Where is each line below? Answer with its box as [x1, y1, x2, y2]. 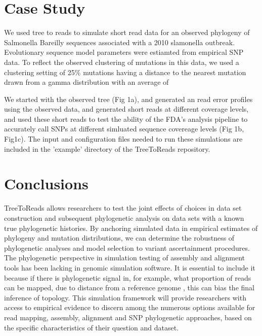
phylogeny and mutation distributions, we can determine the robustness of [4, 232, 235, 243]
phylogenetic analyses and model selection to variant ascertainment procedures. [4, 242, 250, 253]
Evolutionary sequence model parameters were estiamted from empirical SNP [4, 47, 244, 57]
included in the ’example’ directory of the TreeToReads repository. [4, 143, 210, 154]
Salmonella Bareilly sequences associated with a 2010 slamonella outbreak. [4, 37, 235, 47]
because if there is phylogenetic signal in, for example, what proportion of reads [4, 272, 251, 283]
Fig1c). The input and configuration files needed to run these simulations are [4, 133, 243, 144]
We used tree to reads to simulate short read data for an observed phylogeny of [4, 27, 250, 38]
